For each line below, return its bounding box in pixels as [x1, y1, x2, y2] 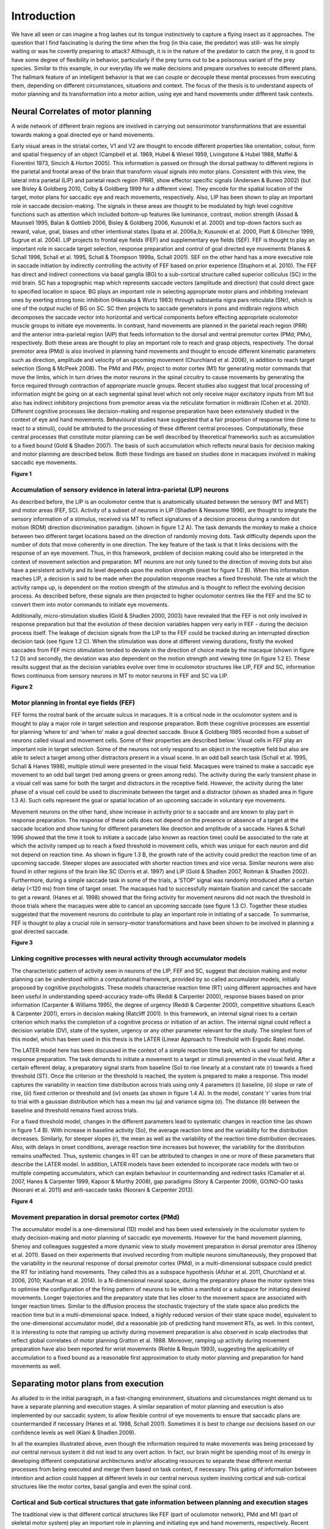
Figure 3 [11, 939, 33, 946]
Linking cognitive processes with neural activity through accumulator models [11, 954, 247, 963]
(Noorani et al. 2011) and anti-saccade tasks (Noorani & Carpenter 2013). [11, 1187, 195, 1194]
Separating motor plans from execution [11, 1378, 164, 1388]
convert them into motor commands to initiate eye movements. [11, 601, 169, 608]
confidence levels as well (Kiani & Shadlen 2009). [11, 1429, 136, 1436]
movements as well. [11, 1363, 61, 1370]
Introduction [11, 9, 76, 23]
